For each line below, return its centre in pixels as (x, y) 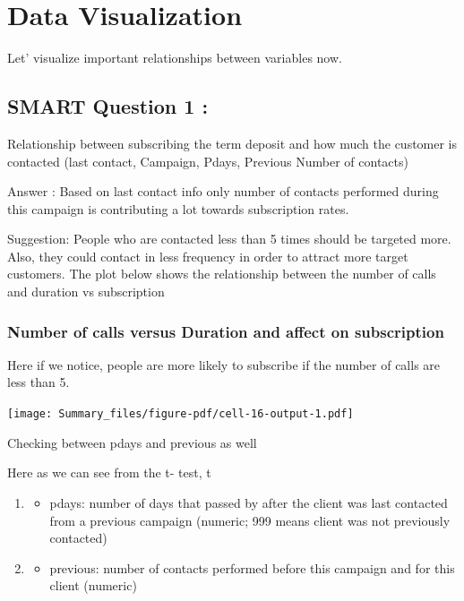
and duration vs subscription (86, 292)
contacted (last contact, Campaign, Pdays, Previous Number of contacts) (208, 161)
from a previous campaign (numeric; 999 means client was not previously (250, 520)
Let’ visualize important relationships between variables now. (175, 58)
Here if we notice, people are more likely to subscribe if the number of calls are (224, 364)
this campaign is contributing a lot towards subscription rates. (178, 208)
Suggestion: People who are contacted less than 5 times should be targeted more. (229, 239)
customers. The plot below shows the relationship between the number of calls (222, 274)
